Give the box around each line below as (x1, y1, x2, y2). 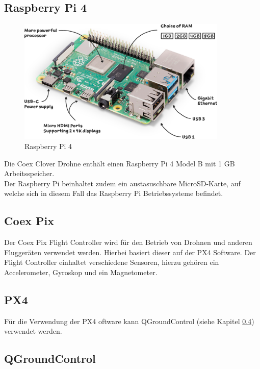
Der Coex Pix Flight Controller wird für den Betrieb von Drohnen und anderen (4, 237, 252, 248)
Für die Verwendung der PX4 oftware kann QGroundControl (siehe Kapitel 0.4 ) (4, 315, 254, 326)
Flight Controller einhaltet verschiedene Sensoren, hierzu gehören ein (4, 257, 219, 267)
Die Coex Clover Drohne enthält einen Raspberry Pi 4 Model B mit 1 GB (4, 158, 235, 168)
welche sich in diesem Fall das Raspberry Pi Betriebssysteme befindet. (4, 188, 223, 199)
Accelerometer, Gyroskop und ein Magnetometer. (4, 266, 158, 277)
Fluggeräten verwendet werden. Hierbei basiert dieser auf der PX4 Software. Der (4, 247, 256, 257)
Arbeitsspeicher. (4, 168, 55, 179)
